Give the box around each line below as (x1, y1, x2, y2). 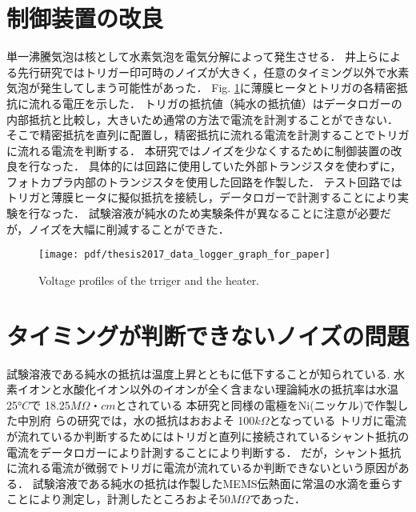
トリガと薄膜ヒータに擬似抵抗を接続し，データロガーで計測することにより (6, 189, 398, 206)
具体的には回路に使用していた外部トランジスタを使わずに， (88, 158, 402, 174)
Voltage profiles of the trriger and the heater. (38, 271, 260, 288)
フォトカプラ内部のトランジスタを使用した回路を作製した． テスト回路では (6, 173, 402, 190)
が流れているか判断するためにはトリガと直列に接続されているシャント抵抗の (6, 428, 410, 444)
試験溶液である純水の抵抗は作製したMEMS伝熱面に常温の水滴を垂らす (32, 474, 403, 491)
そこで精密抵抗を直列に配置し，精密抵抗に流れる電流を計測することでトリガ (6, 126, 410, 143)
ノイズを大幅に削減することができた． (28, 220, 230, 237)
